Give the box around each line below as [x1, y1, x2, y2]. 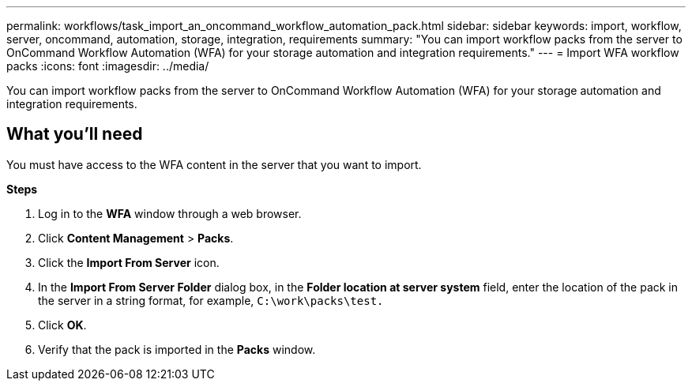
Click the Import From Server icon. [38, 255, 220, 269]
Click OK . [38, 317, 87, 332]
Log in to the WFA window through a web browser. [38, 206, 302, 220]
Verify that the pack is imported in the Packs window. [38, 342, 316, 356]
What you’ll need [6, 124, 143, 145]
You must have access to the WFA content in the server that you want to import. [6, 157, 422, 171]
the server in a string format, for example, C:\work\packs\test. [38, 293, 384, 307]
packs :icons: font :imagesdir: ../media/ [6, 59, 209, 73]
